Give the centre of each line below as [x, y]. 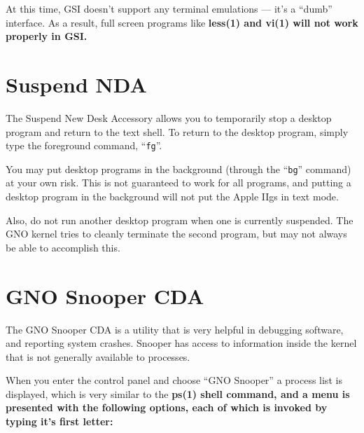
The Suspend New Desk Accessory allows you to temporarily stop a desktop [169, 117]
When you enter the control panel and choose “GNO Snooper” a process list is [174, 380]
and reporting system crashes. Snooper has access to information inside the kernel [181, 343]
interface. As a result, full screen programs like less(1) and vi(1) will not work [182, 22]
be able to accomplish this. [63, 247]
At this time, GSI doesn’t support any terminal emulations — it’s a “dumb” [169, 8]
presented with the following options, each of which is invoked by [167, 407]
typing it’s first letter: [59, 421]
